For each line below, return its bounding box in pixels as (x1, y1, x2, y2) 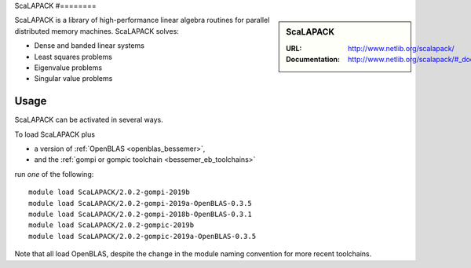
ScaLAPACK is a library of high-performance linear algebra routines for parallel (14, 16, 270, 25)
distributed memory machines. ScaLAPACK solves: (14, 26, 180, 35)
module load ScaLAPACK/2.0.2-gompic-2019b (28, 221, 195, 229)
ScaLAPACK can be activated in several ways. (14, 115, 164, 125)
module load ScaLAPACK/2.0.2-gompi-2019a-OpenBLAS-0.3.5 (28, 199, 253, 207)
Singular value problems (34, 74, 113, 83)
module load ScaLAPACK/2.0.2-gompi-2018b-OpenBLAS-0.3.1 (28, 209, 253, 218)
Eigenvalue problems (34, 63, 102, 72)
